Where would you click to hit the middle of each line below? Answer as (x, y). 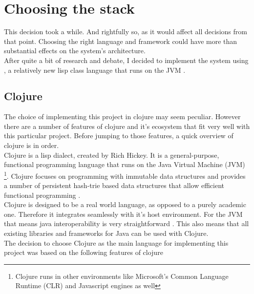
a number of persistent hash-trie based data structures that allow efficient (114, 185)
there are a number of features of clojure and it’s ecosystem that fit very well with (127, 126)
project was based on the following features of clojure (84, 252)
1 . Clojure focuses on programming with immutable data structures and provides (125, 175)
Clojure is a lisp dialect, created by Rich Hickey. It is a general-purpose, (112, 155)
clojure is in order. (32, 145)
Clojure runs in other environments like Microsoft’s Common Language (122, 276)
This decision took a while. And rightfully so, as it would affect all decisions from (126, 31)
